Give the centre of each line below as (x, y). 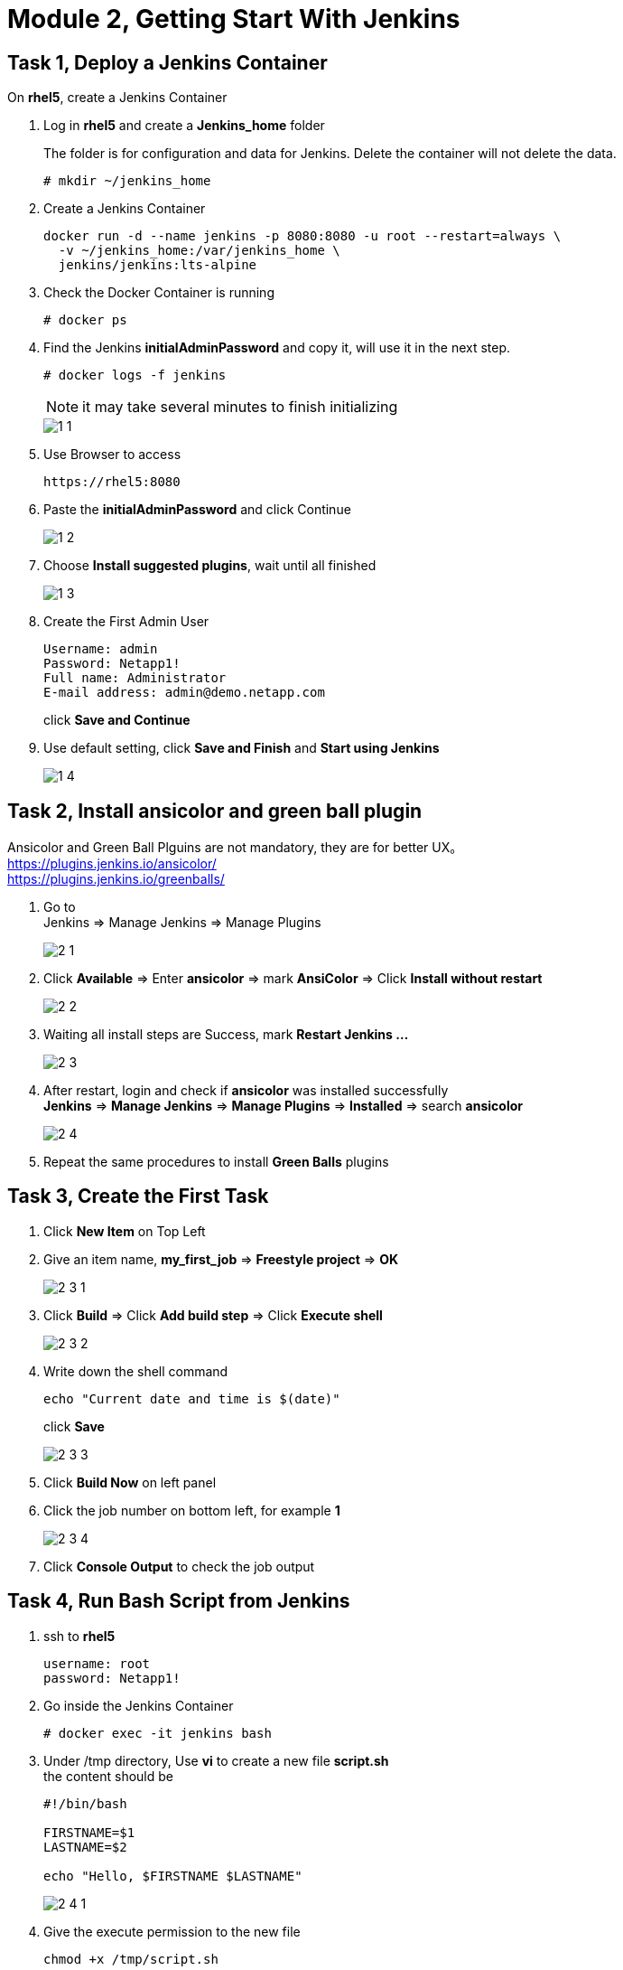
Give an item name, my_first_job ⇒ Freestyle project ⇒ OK (221, 1259)
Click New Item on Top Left (125, 1231)
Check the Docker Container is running (159, 293)
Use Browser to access (112, 455)
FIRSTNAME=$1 (89, 1832)
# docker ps (85, 320)
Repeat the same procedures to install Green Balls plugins (216, 1162)
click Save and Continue (117, 720)
